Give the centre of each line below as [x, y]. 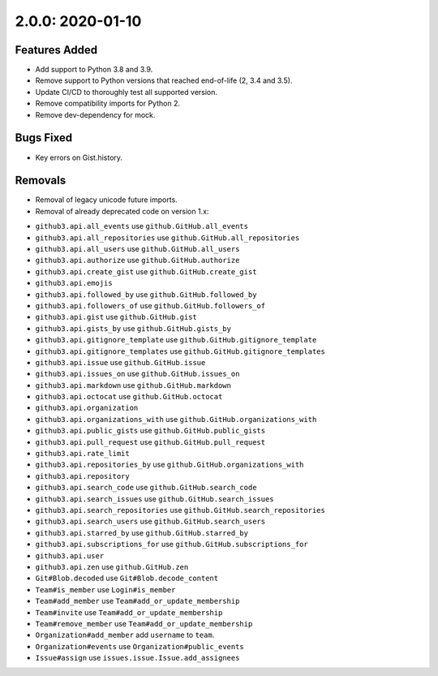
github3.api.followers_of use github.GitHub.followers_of [150, 305]
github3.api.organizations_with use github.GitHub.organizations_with [176, 419]
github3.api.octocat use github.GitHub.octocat [129, 397]
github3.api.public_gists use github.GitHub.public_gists [150, 431]
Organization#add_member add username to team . [125, 635]
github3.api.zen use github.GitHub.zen [112, 566]
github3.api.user [70, 555]
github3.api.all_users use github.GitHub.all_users [137, 249]
